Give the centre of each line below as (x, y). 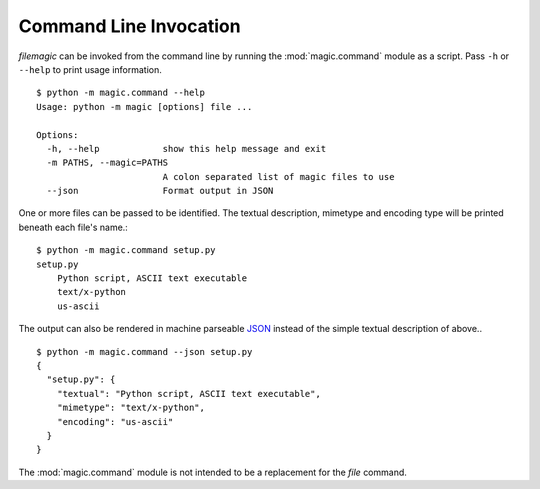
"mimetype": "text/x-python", (130, 408)
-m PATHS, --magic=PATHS (107, 163)
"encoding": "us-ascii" (115, 421)
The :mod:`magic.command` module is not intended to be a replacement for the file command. (212, 472)
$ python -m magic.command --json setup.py (144, 351)
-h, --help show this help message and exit (186, 148)
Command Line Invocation (129, 26)
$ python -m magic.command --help (120, 93)
